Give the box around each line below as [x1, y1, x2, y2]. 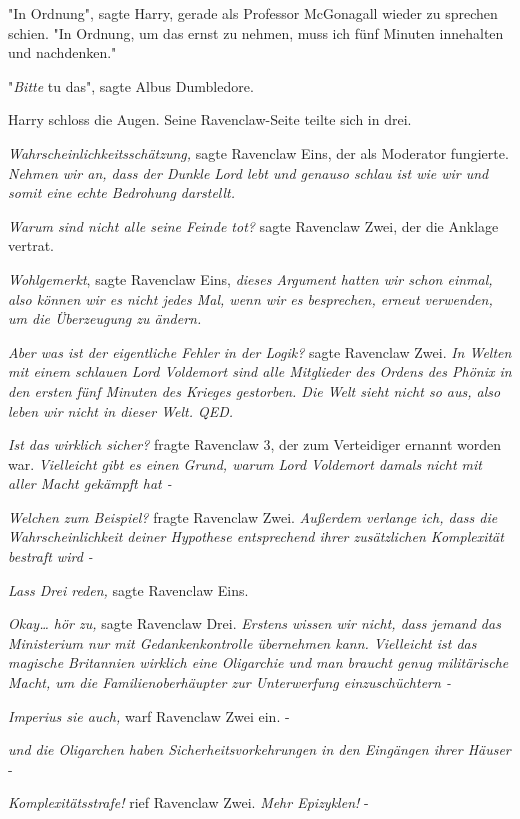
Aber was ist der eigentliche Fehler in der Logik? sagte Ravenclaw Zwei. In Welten [8, 341, 512, 362]
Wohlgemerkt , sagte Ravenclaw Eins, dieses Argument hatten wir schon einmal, [8, 268, 493, 289]
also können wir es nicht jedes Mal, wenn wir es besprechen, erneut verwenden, [8, 288, 493, 309]
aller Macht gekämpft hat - [8, 473, 172, 494]
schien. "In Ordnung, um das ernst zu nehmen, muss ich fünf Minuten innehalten [8, 22, 504, 43]
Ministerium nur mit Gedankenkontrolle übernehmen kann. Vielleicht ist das [8, 632, 477, 653]
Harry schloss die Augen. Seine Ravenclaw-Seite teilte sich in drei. [8, 109, 412, 130]
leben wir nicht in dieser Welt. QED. [8, 400, 234, 421]
